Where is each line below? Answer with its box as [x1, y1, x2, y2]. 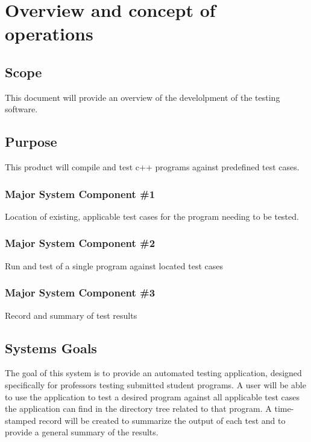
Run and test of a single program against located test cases [5, 259, 223, 272]
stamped [5, 414, 36, 426]
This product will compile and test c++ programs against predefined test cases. [5, 161, 300, 173]
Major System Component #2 [5, 235, 155, 251]
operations [5, 21, 93, 46]
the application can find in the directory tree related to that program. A [5, 402, 272, 415]
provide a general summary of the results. [5, 426, 159, 438]
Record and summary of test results [5, 309, 137, 321]
